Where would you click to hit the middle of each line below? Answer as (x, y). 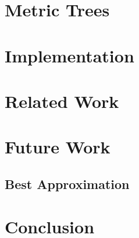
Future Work (58, 147)
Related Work (62, 101)
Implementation (69, 55)
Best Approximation (67, 183)
